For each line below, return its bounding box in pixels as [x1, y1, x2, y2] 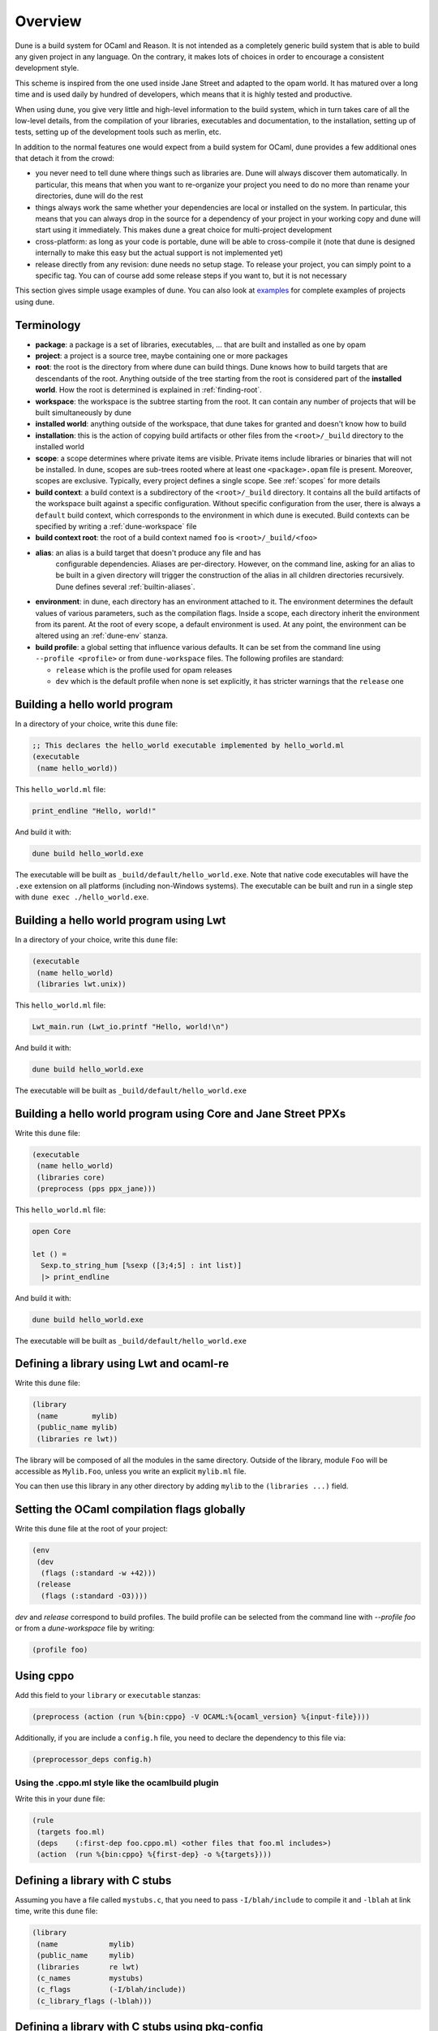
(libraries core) [36, 1172, 105, 1182]
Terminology [15, 318, 81, 332]
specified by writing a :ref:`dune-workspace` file [35, 521, 197, 531]
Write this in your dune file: [15, 1794, 105, 1804]
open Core [32, 1227, 71, 1236]
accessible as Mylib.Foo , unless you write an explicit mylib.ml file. [15, 1466, 247, 1476]
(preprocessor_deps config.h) [32, 1755, 152, 1764]
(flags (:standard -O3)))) [41, 1591, 148, 1600]
